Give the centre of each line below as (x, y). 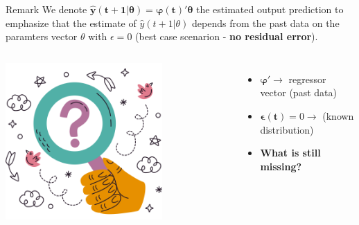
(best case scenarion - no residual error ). (227, 36)
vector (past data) (298, 92)
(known (338, 115)
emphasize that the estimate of (71, 22)
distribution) (287, 129)
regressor (307, 79)
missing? (281, 166)
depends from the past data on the (266, 22)
